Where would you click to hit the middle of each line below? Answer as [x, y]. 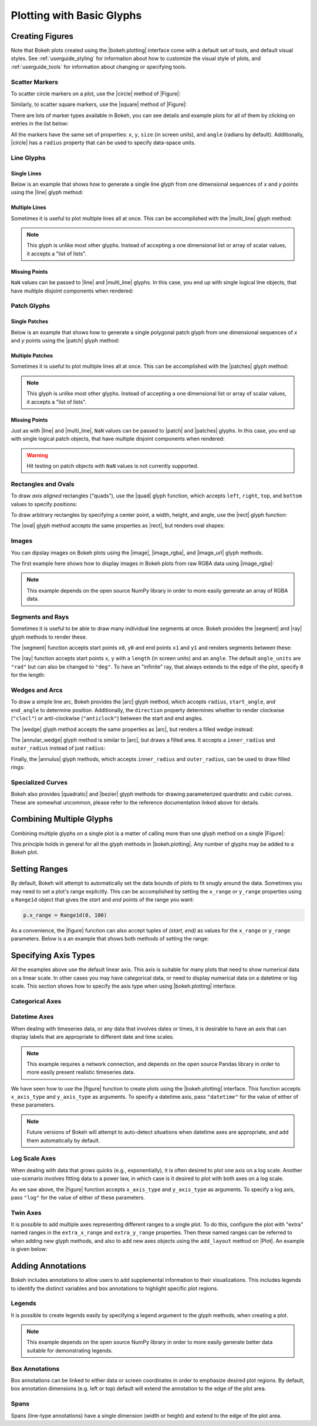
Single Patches [30, 321]
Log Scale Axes [33, 1158]
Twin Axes [26, 1212]
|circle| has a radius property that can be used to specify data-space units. [103, 142]
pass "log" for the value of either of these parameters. [78, 1197]
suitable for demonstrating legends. [70, 1350]
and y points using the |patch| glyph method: [65, 340]
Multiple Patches [32, 355]
